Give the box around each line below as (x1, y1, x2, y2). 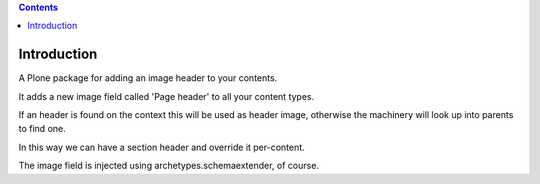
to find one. (18, 123, 66, 135)
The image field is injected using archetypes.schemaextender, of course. (18, 160, 320, 172)
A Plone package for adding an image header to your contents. (18, 72, 278, 84)
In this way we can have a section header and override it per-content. (18, 141, 305, 153)
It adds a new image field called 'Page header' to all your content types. (18, 90, 315, 102)
